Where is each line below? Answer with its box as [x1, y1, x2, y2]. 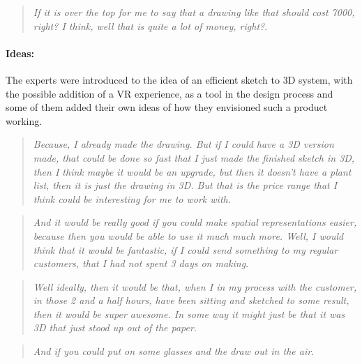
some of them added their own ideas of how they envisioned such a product [6, 100, 328, 114]
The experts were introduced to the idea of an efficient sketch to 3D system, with [6, 72, 353, 86]
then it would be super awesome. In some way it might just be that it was [33, 306, 345, 321]
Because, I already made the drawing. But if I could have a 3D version [33, 137, 334, 151]
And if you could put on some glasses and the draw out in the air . [33, 344, 315, 358]
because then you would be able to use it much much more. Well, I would [33, 228, 344, 243]
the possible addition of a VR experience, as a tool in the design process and [6, 86, 333, 100]
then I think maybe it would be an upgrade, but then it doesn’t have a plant [33, 164, 352, 179]
